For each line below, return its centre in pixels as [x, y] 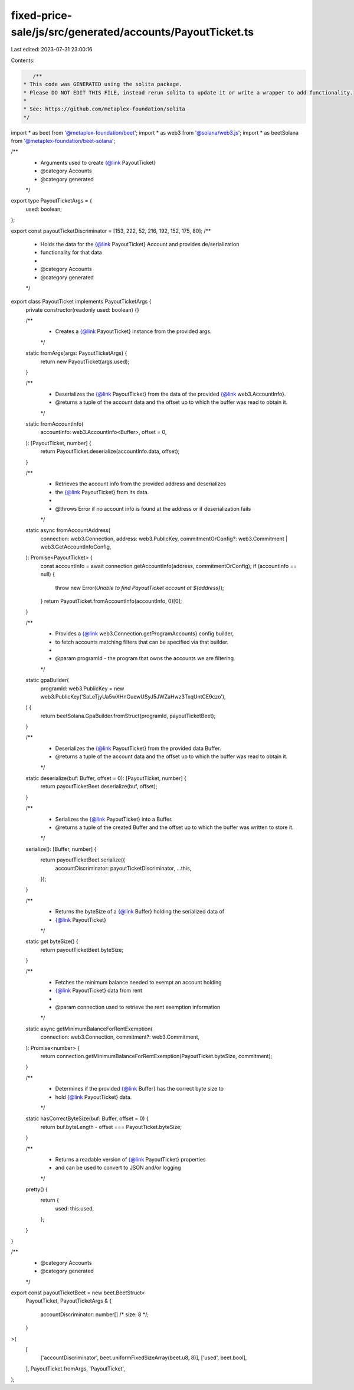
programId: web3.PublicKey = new [82, 689]
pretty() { [37, 1189]
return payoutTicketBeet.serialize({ [83, 860]
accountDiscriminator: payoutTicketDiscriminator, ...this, [123, 868]
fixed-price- [42, 15]
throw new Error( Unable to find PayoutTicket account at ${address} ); [140, 588]
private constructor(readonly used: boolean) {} [83, 309]
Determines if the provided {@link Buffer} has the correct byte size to [140, 1089]
